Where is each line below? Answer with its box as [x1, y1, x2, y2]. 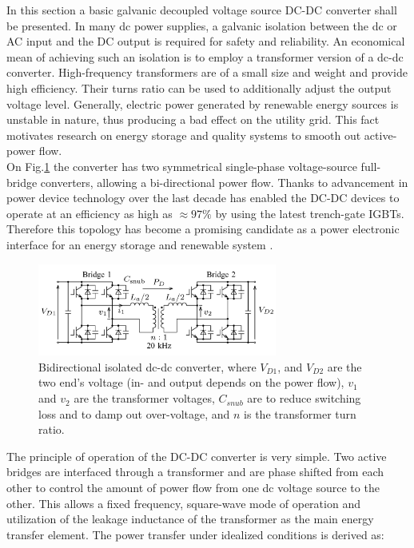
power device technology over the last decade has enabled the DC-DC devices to [6, 189, 400, 206]
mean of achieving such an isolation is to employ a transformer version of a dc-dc [6, 48, 404, 65]
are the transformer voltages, [74, 390, 215, 407]
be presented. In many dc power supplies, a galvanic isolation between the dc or [6, 17, 397, 34]
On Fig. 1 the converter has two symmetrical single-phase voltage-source [6, 157, 357, 174]
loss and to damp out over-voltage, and [38, 405, 230, 422]
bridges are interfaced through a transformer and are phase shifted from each [6, 463, 384, 480]
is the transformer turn [244, 405, 356, 422]
